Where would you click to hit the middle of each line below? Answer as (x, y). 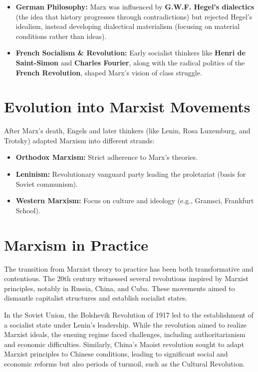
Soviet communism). (47, 184)
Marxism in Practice (76, 244)
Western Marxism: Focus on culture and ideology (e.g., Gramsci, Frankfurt (135, 200)
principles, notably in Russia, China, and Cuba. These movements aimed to (120, 288)
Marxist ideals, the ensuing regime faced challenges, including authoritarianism (125, 334)
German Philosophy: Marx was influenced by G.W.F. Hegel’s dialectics (135, 6)
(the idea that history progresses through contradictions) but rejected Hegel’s (134, 16)
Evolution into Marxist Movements (127, 107)
